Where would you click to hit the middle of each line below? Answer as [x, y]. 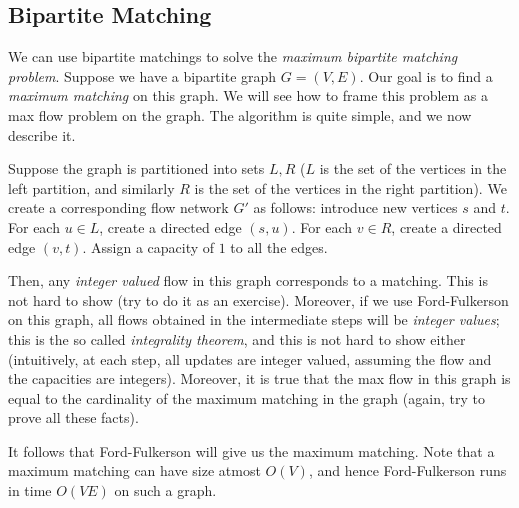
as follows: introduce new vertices [355, 207]
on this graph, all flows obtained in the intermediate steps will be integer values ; [254, 319]
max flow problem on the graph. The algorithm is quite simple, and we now [240, 114]
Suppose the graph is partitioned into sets [136, 168]
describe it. [42, 134]
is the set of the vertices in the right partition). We [350, 187]
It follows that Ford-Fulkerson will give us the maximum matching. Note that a [251, 450]
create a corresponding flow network [118, 207]
